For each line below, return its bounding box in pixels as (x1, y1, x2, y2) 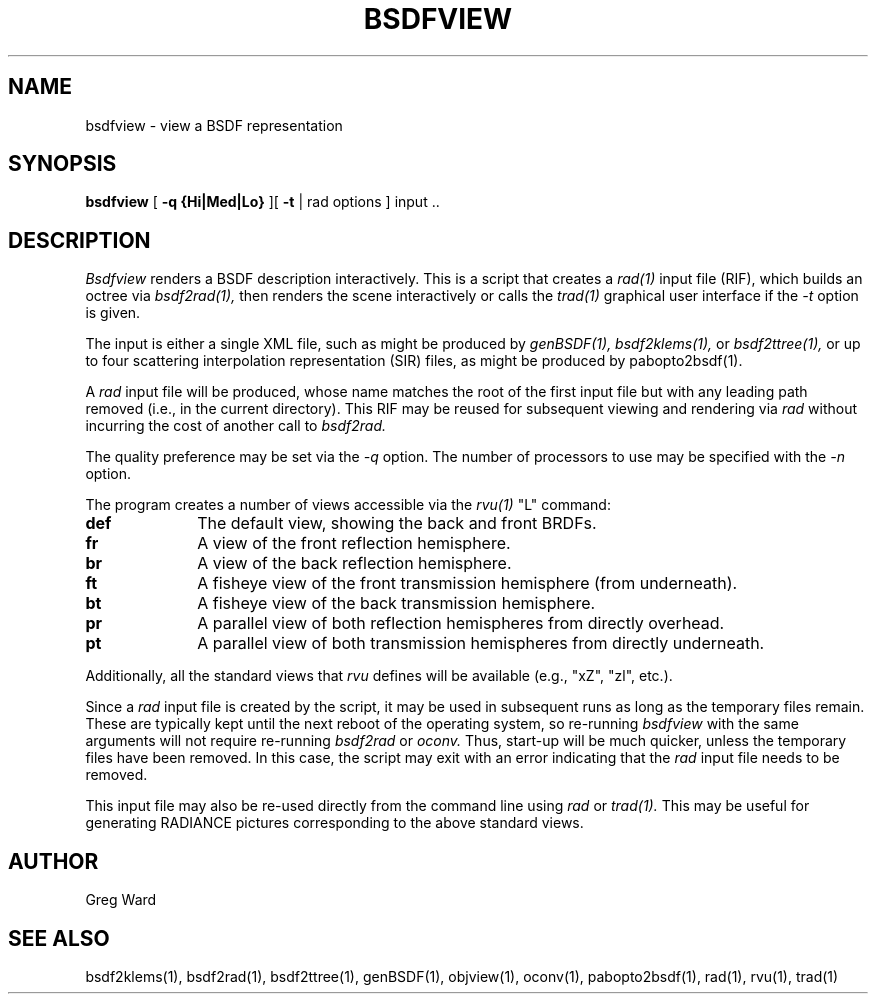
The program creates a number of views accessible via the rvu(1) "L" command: (85, 496, 611, 514)
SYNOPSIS (8, 151, 117, 177)
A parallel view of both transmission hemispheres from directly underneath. (197, 633, 765, 654)
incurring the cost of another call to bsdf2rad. (85, 417, 386, 435)
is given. (85, 304, 141, 322)
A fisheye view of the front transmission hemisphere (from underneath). (197, 573, 738, 594)
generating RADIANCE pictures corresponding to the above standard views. (85, 814, 584, 832)
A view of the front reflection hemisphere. (197, 533, 511, 554)
